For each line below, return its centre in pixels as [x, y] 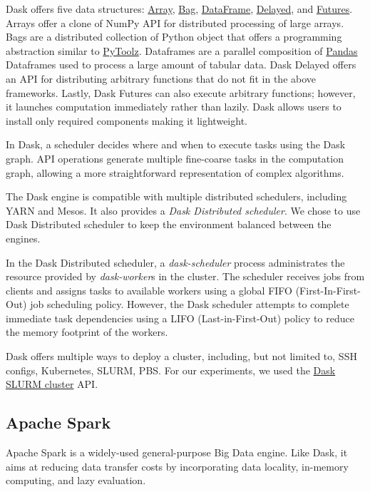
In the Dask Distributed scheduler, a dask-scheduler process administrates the [175, 262]
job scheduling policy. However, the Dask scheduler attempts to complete [190, 304]
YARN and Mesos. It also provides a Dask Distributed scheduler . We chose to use [183, 210]
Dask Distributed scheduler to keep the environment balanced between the [169, 224]
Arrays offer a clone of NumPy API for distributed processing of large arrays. [175, 22]
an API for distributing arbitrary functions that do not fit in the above [161, 78]
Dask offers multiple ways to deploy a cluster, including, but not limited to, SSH [181, 356]
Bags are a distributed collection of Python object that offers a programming [174, 37]
